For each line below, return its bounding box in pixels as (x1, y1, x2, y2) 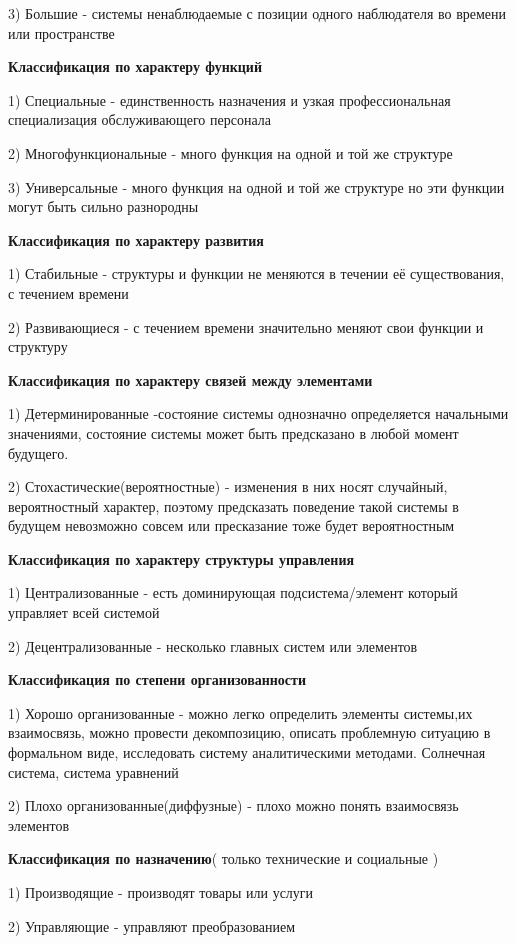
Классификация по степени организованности (8, 669, 307, 690)
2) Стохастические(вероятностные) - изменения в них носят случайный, (8, 476, 448, 497)
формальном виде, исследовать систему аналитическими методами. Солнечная (8, 742, 486, 763)
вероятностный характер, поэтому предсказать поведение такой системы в (8, 495, 459, 516)
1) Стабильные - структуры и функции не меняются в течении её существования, (8, 263, 505, 284)
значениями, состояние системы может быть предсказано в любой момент (8, 422, 459, 443)
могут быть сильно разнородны (8, 196, 199, 217)
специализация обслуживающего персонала (8, 109, 271, 130)
